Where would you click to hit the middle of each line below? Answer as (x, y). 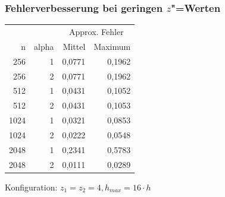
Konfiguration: (31, 187)
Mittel (74, 46)
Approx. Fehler (96, 31)
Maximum (112, 46)
